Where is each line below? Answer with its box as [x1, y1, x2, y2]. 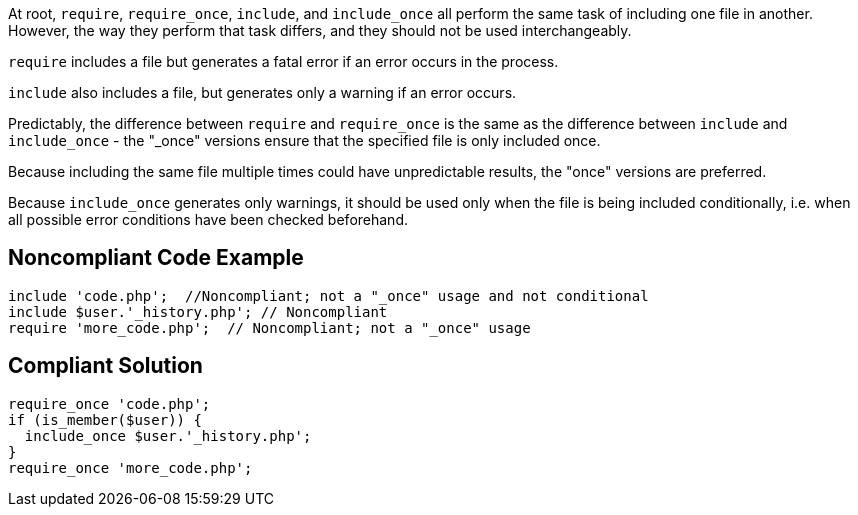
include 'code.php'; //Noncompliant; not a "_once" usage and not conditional [8, 287, 649, 304]
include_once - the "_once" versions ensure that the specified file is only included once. [8, 132, 601, 149]
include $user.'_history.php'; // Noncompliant [8, 303, 388, 320]
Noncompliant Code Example [8, 245, 304, 271]
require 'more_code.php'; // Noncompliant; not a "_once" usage [8, 319, 531, 336]
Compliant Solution [8, 353, 203, 379]
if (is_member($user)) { [8, 411, 202, 428]
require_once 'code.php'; [8, 395, 211, 412]
